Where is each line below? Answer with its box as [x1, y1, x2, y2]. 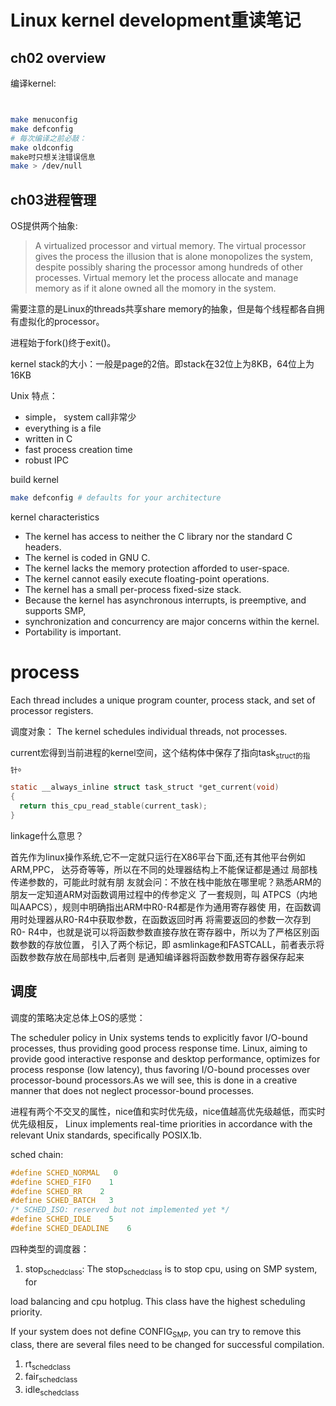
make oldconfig [10, 142, 74, 153]
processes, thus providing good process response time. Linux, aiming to [10, 1042, 308, 1054]
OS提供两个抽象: [10, 220, 78, 232]
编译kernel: [10, 77, 57, 89]
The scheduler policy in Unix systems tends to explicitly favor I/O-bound [10, 1031, 308, 1043]
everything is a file [24, 422, 102, 435]
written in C [24, 433, 73, 445]
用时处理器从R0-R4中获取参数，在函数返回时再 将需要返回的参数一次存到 [10, 913, 312, 925]
